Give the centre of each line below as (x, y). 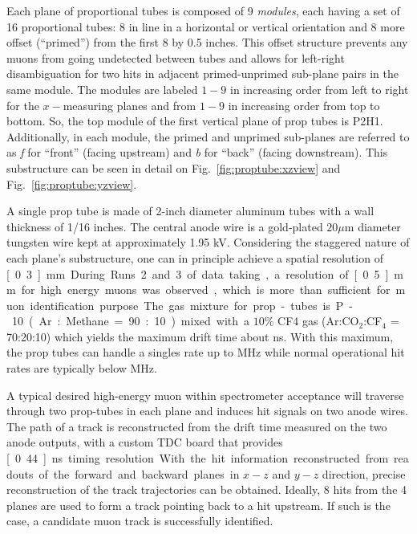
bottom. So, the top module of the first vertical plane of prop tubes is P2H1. (195, 121)
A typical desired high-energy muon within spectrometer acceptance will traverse (205, 395)
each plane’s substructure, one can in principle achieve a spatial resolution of (195, 257)
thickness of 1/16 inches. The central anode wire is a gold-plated (165, 226)
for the (23, 105)
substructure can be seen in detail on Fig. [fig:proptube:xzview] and (174, 167)
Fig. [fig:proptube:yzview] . (72, 183)
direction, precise (364, 473)
